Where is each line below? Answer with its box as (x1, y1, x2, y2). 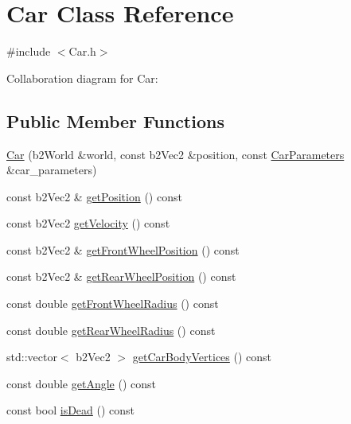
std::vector (6, 348, 57, 365)
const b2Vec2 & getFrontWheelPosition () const (6, 241, 240, 258)
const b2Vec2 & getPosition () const (6, 188, 182, 204)
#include (6, 43, 51, 60)
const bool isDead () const (6, 402, 135, 418)
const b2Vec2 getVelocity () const (6, 215, 170, 231)
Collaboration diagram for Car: (6, 69, 158, 86)
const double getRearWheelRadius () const (6, 321, 216, 338)
